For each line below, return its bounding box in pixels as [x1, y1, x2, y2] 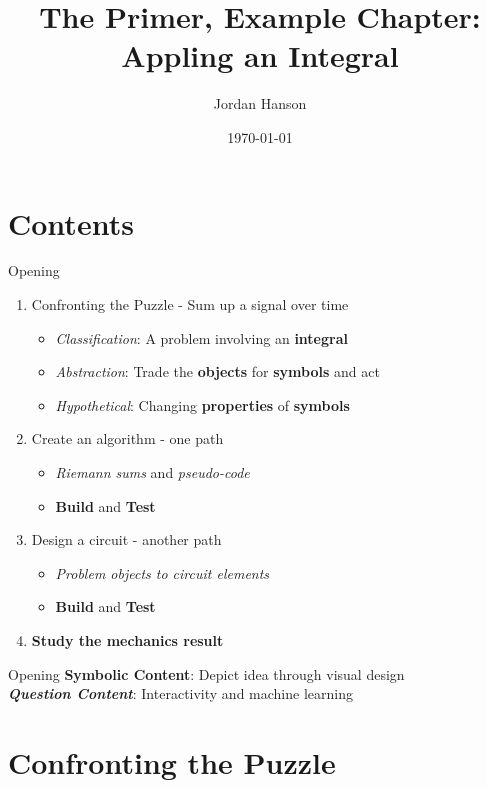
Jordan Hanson [213, 93, 307, 114]
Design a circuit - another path [31, 529, 222, 550]
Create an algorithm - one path [31, 428, 224, 449]
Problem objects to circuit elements [55, 562, 270, 583]
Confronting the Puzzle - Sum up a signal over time [31, 294, 349, 315]
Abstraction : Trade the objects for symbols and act [55, 361, 380, 382]
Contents [8, 202, 134, 243]
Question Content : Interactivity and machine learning [8, 683, 353, 704]
